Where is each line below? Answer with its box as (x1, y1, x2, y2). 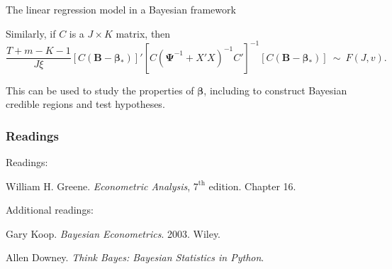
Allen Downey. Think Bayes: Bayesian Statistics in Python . (6, 250, 264, 265)
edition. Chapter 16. (208, 178, 296, 193)
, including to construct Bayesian (203, 82, 347, 97)
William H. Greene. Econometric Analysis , (6, 178, 191, 193)
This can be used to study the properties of (6, 82, 194, 97)
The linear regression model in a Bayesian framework (6, 2, 236, 16)
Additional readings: (6, 202, 94, 217)
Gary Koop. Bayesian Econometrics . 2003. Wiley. (6, 226, 221, 241)
